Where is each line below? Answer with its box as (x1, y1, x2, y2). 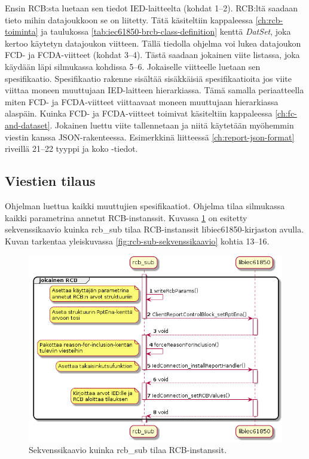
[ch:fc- (275, 107, 297, 120)
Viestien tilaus (5, 172, 96, 190)
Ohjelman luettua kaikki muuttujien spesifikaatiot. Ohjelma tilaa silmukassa (5, 199, 285, 212)
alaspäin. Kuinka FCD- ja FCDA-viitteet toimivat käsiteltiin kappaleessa (5, 107, 273, 120)
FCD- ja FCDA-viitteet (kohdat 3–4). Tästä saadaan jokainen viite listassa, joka (5, 48, 300, 61)
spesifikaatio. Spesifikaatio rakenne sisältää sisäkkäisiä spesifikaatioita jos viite (5, 72, 292, 84)
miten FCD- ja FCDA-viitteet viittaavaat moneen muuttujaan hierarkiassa (5, 95, 279, 108)
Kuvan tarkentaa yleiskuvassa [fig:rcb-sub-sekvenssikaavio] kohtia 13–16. (5, 234, 270, 247)
